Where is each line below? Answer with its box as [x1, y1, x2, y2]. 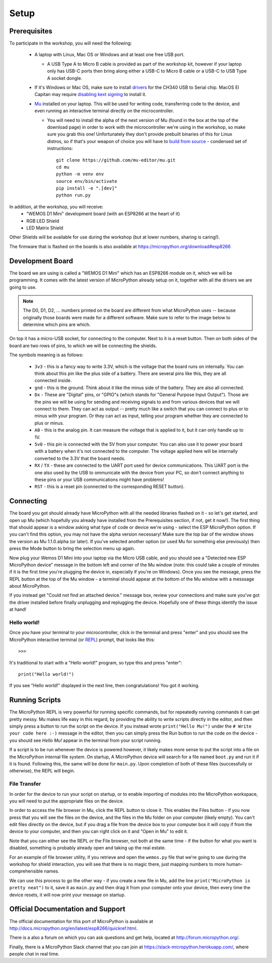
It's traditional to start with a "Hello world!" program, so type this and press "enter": [9, 659, 182, 665]
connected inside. [34, 377, 72, 383]
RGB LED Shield [26, 218, 59, 224]
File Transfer [9, 781, 41, 788]
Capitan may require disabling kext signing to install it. [34, 91, 147, 98]
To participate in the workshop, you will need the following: [9, 40, 132, 46]
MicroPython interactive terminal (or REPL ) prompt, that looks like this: [9, 637, 155, 643]
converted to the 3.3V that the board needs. [34, 455, 126, 461]
